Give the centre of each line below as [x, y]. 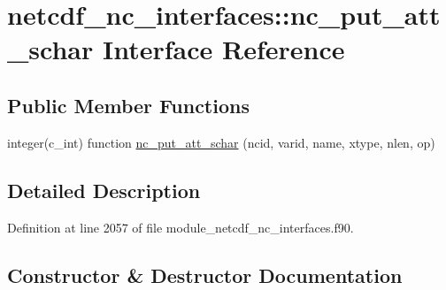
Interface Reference [223, 49]
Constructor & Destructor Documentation [205, 275]
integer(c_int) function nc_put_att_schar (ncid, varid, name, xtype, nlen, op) [221, 142]
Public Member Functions [128, 105]
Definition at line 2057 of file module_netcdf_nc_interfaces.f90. [181, 227]
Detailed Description [104, 190]
